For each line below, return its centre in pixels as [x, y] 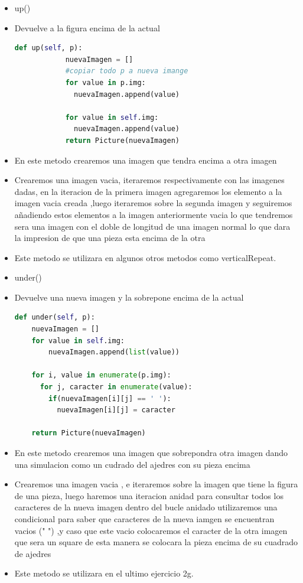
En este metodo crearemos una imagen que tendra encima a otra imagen [146, 160]
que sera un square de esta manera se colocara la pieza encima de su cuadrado [156, 542]
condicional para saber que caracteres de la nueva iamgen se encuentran [144, 518]
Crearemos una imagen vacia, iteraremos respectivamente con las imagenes [149, 180]
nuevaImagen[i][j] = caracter [116, 410]
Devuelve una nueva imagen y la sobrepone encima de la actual [129, 297]
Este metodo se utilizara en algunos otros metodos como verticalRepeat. [145, 257]
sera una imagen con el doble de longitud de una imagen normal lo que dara [152, 226]
